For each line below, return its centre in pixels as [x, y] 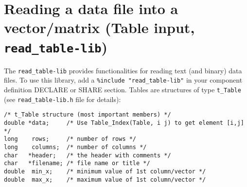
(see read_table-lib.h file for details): [62, 99]
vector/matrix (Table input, [99, 27]
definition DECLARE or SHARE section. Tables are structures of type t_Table [123, 89]
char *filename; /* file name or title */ [77, 163]
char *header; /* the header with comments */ [88, 155]
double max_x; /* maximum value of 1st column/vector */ [105, 179]
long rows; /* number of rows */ [70, 139]
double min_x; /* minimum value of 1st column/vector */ [105, 171]
